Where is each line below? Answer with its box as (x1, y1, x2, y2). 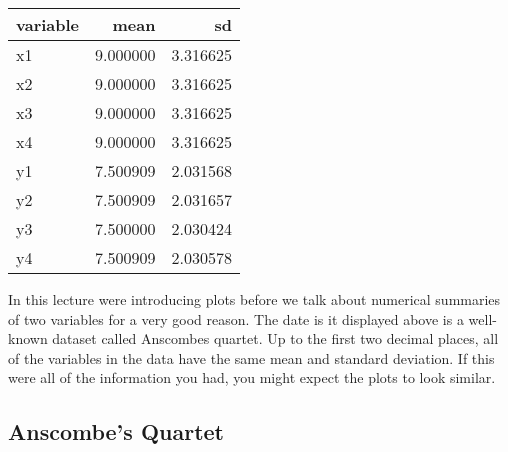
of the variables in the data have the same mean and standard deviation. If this (8, 347, 495, 368)
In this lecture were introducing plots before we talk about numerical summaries (8, 289, 501, 309)
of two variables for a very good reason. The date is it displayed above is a (8, 308, 464, 329)
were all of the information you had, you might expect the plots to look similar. (8, 367, 496, 388)
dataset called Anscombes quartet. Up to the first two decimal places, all (52, 328, 499, 349)
